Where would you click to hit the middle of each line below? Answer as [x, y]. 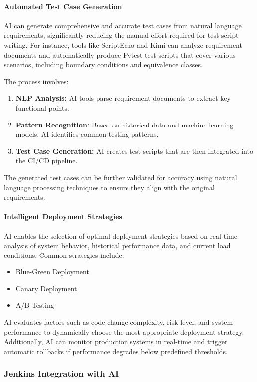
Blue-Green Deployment [52, 272]
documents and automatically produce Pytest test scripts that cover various [120, 55]
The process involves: [36, 81]
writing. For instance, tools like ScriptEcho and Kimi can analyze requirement [123, 45]
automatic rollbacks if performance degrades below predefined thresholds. [116, 351]
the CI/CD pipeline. [47, 161]
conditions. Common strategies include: [64, 255]
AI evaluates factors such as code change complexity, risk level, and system [119, 322]
